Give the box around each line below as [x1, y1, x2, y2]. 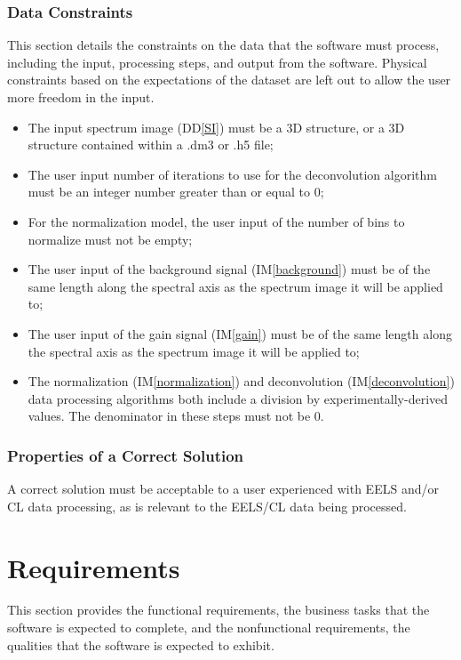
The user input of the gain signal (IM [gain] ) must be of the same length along [28, 324, 452, 342]
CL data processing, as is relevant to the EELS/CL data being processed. [7, 496, 407, 515]
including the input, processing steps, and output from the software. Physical [7, 52, 427, 71]
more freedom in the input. [7, 88, 155, 106]
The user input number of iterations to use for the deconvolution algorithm [28, 165, 437, 183]
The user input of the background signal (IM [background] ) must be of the [28, 260, 431, 278]
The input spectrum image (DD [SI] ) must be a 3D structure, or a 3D [28, 117, 405, 136]
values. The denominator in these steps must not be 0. [28, 406, 324, 425]
